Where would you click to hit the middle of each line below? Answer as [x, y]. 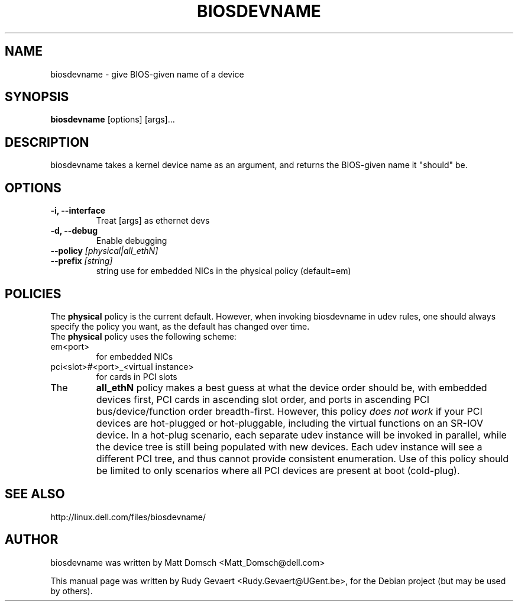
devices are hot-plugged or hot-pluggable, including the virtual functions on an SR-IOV [289, 423]
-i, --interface [78, 211]
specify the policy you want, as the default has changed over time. [180, 326]
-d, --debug [74, 231]
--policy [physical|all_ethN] [104, 251]
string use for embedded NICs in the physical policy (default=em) [224, 271]
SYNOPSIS [37, 97]
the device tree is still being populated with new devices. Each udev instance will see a [289, 447]
